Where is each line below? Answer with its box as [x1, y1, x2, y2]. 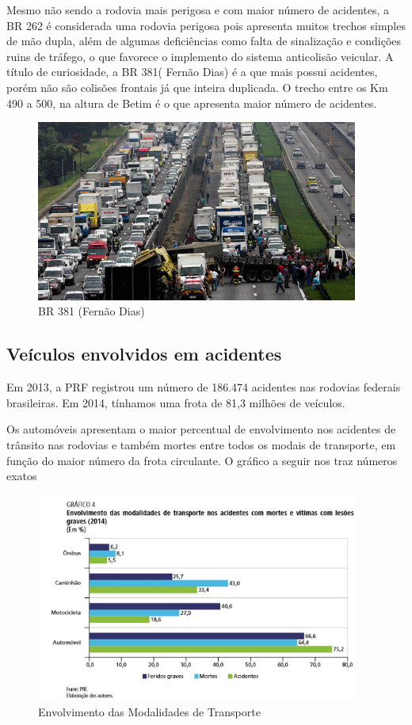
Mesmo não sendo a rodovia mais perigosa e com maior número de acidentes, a [6, 2, 390, 17]
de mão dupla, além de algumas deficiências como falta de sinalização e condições [6, 32, 402, 49]
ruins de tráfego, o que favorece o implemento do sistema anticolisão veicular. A [6, 48, 394, 64]
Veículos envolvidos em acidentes [6, 342, 282, 366]
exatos [6, 467, 37, 484]
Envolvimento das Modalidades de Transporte [38, 703, 261, 719]
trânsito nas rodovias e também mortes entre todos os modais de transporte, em [6, 436, 396, 452]
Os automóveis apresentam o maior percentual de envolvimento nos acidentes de [6, 421, 396, 437]
